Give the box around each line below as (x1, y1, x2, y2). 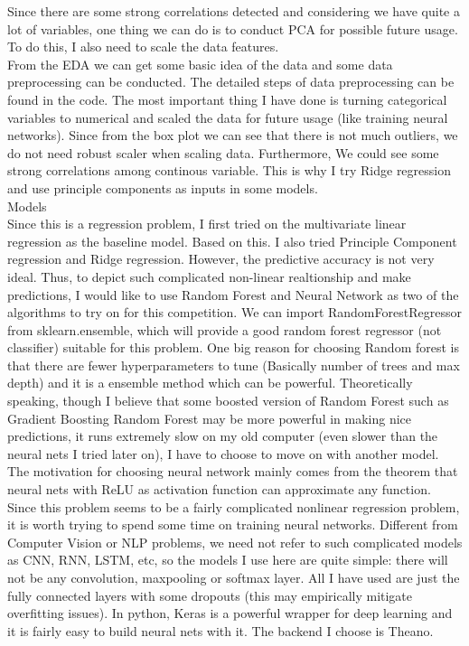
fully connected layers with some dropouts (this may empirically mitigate (7, 585, 413, 604)
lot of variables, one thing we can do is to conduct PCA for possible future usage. (7, 19, 458, 38)
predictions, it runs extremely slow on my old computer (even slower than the (7, 426, 438, 445)
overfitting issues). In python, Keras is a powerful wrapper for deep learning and (7, 604, 453, 623)
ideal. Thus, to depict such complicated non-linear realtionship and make (7, 267, 411, 286)
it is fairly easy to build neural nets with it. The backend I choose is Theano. (7, 621, 434, 640)
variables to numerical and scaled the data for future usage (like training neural (7, 108, 448, 126)
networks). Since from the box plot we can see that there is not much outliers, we (7, 126, 458, 145)
